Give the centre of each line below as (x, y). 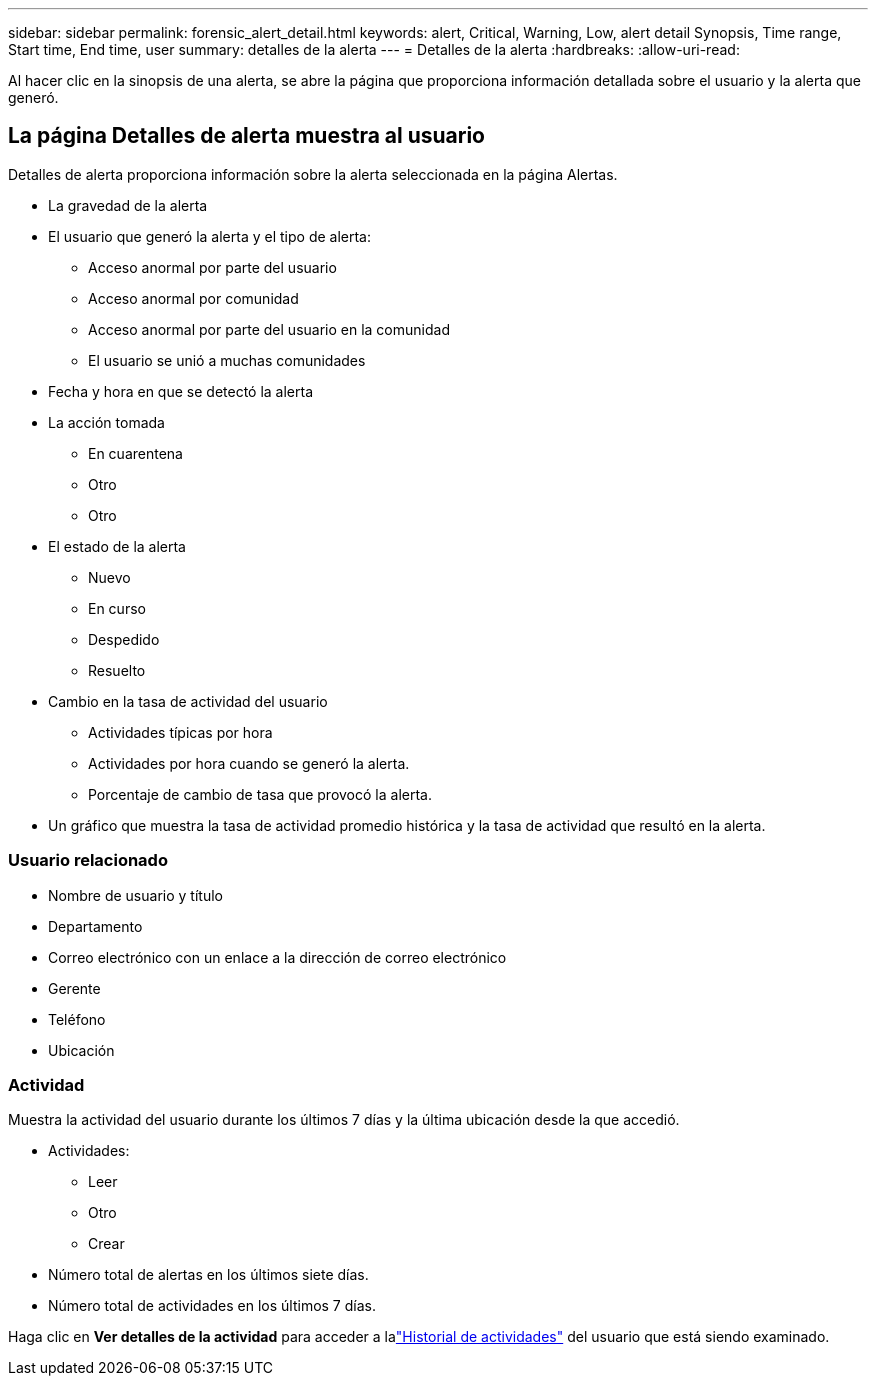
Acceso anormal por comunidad (193, 298)
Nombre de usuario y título (135, 895)
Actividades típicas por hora (180, 732)
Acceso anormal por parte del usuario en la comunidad (269, 329)
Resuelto (117, 670)
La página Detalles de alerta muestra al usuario (246, 136)
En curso (117, 608)
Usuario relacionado (88, 860)
